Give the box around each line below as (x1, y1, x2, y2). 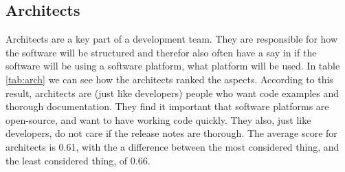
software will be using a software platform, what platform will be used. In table (5, 58, 340, 73)
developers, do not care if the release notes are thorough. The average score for (5, 126, 337, 140)
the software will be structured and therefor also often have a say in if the (5, 45, 317, 59)
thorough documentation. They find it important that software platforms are (5, 99, 329, 114)
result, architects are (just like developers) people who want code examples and (5, 85, 340, 100)
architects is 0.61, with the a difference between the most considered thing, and (5, 139, 340, 153)
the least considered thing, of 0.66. (5, 153, 151, 167)
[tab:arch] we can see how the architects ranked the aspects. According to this (5, 72, 333, 86)
